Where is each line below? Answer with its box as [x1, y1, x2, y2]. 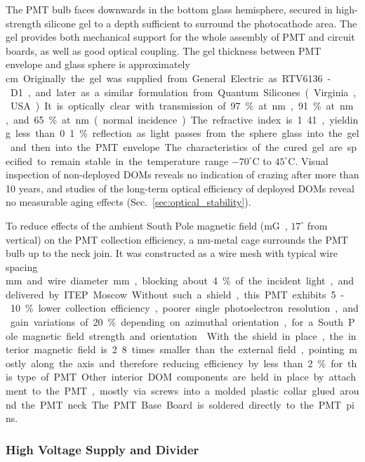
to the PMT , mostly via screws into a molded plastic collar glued [32, 383, 336, 398]
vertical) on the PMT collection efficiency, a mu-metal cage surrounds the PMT [6, 232, 348, 246]
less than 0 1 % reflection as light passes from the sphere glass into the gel [15, 126, 359, 140]
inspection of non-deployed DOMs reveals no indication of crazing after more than [6, 167, 359, 182]
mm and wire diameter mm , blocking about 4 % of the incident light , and [6, 273, 354, 288]
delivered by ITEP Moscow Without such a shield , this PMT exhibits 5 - [6, 286, 345, 301]
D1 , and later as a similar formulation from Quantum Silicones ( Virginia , [10, 84, 357, 99]
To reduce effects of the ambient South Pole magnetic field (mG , [6, 218, 288, 232]
